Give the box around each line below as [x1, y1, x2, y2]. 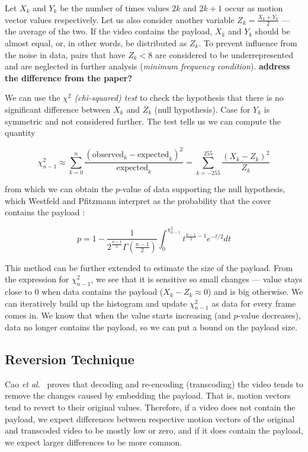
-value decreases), [238, 309, 301, 322]
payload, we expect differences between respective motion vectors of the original [5, 412, 295, 425]
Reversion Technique [5, 350, 134, 368]
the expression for [5, 273, 69, 285]
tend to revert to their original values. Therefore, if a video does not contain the [5, 401, 296, 413]
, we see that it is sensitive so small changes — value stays [91, 273, 303, 285]
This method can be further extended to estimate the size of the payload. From [5, 261, 293, 273]
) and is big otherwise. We [207, 285, 303, 298]
